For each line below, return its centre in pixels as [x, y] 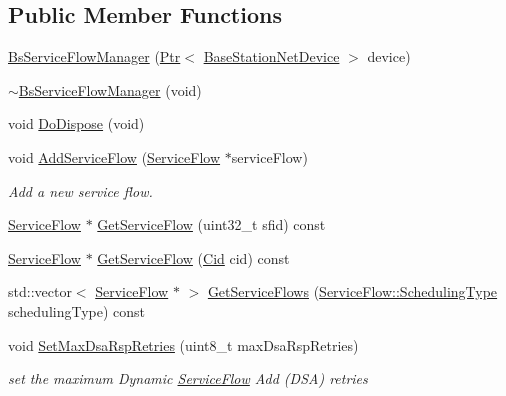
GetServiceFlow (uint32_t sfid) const [211, 224]
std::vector [40, 291]
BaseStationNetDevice [271, 56]
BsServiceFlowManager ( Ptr [94, 56]
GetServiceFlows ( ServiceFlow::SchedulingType [352, 291]
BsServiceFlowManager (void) [110, 89]
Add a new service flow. [80, 190]
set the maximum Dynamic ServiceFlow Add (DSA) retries [188, 378]
